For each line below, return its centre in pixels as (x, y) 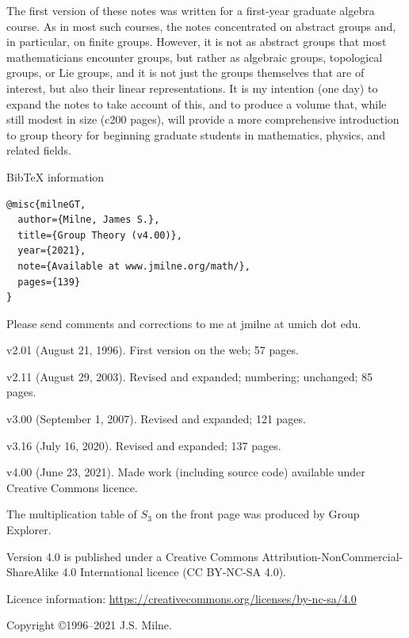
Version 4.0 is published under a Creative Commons (132, 556)
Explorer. (29, 530)
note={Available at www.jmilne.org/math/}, (134, 266)
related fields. (39, 150)
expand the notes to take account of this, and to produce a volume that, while (197, 103)
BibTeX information (55, 176)
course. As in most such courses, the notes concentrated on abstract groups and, (201, 26)
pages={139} (49, 282)
